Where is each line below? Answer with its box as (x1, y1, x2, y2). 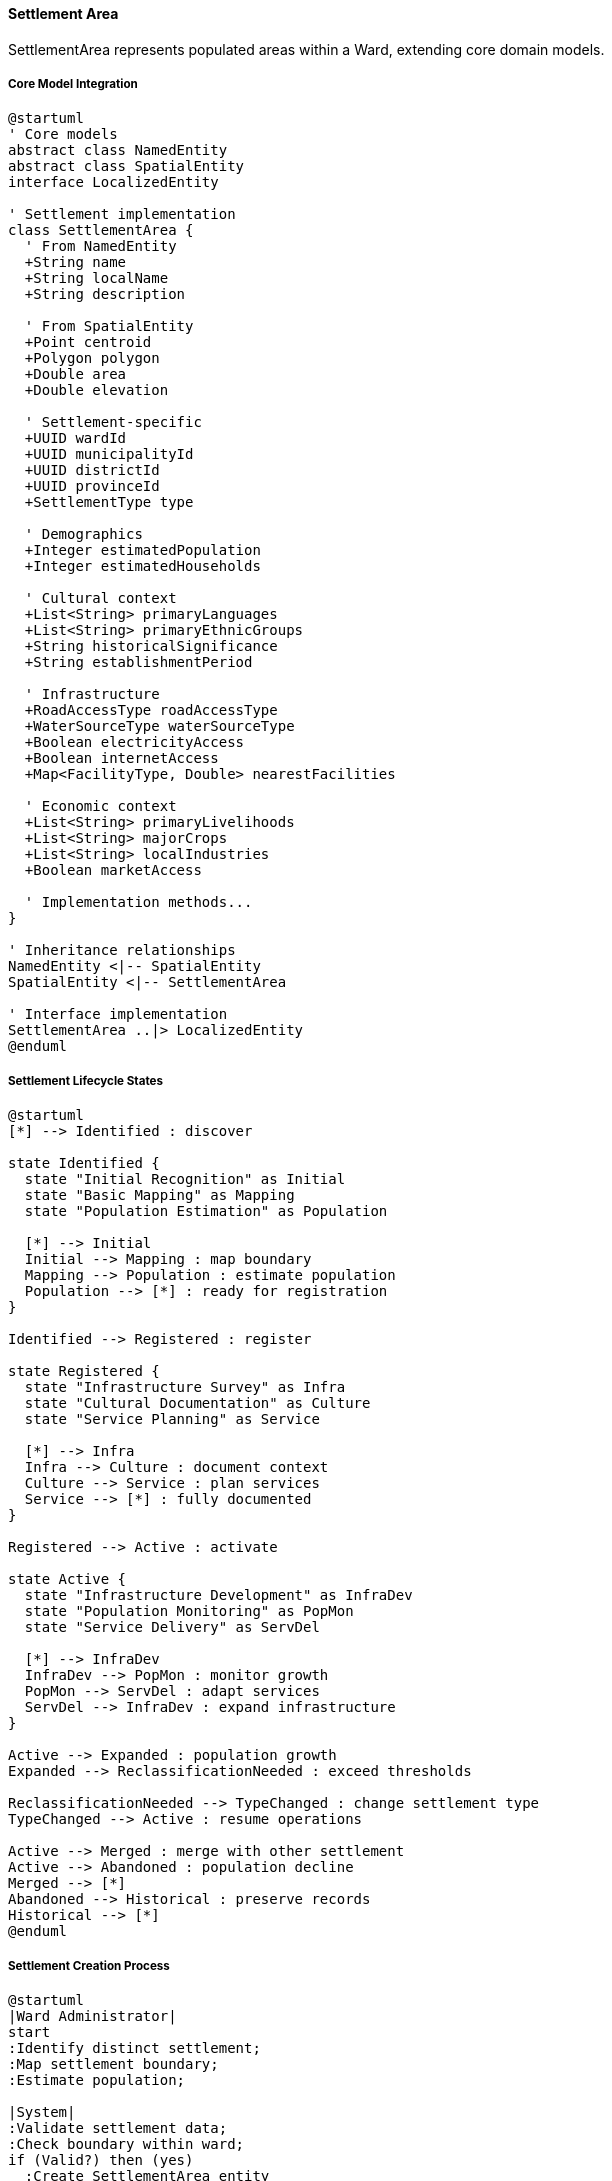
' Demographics (24, 526, 143, 543)
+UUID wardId (24, 430, 127, 447)
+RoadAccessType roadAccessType (24, 702, 278, 719)
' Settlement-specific (24, 414, 202, 431)
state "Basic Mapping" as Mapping (24, 1187, 295, 1204)
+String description (24, 286, 186, 303)
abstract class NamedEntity (8, 142, 228, 159)
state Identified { (8, 1155, 160, 1172)
